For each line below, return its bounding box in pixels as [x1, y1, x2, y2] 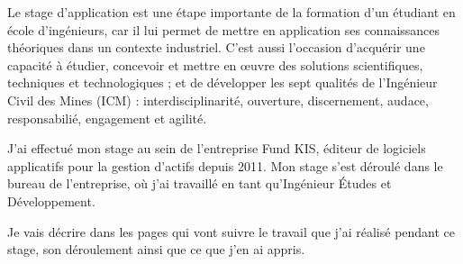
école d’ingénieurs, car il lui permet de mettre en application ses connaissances [7, 20, 440, 39]
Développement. [7, 191, 95, 210]
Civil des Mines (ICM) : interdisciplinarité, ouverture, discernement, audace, [7, 90, 429, 109]
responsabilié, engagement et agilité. [7, 108, 207, 127]
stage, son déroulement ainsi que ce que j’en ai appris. [7, 240, 305, 259]
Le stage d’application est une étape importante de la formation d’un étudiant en [7, 3, 456, 21]
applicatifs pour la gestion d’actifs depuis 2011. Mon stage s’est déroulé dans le [7, 156, 443, 175]
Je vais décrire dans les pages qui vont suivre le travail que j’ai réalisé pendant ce [7, 222, 456, 241]
